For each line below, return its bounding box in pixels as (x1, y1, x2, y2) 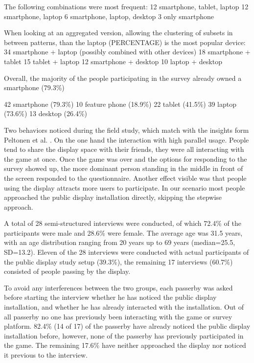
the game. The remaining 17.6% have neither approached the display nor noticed (4, 340, 246, 350)
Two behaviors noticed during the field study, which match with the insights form (4, 124, 249, 135)
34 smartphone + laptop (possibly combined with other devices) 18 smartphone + (4, 47, 251, 57)
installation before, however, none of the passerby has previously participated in (4, 330, 244, 340)
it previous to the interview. (4, 350, 88, 360)
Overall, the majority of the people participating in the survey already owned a (4, 73, 242, 83)
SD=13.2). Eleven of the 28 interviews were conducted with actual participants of (4, 247, 249, 257)
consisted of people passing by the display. (4, 266, 131, 276)
